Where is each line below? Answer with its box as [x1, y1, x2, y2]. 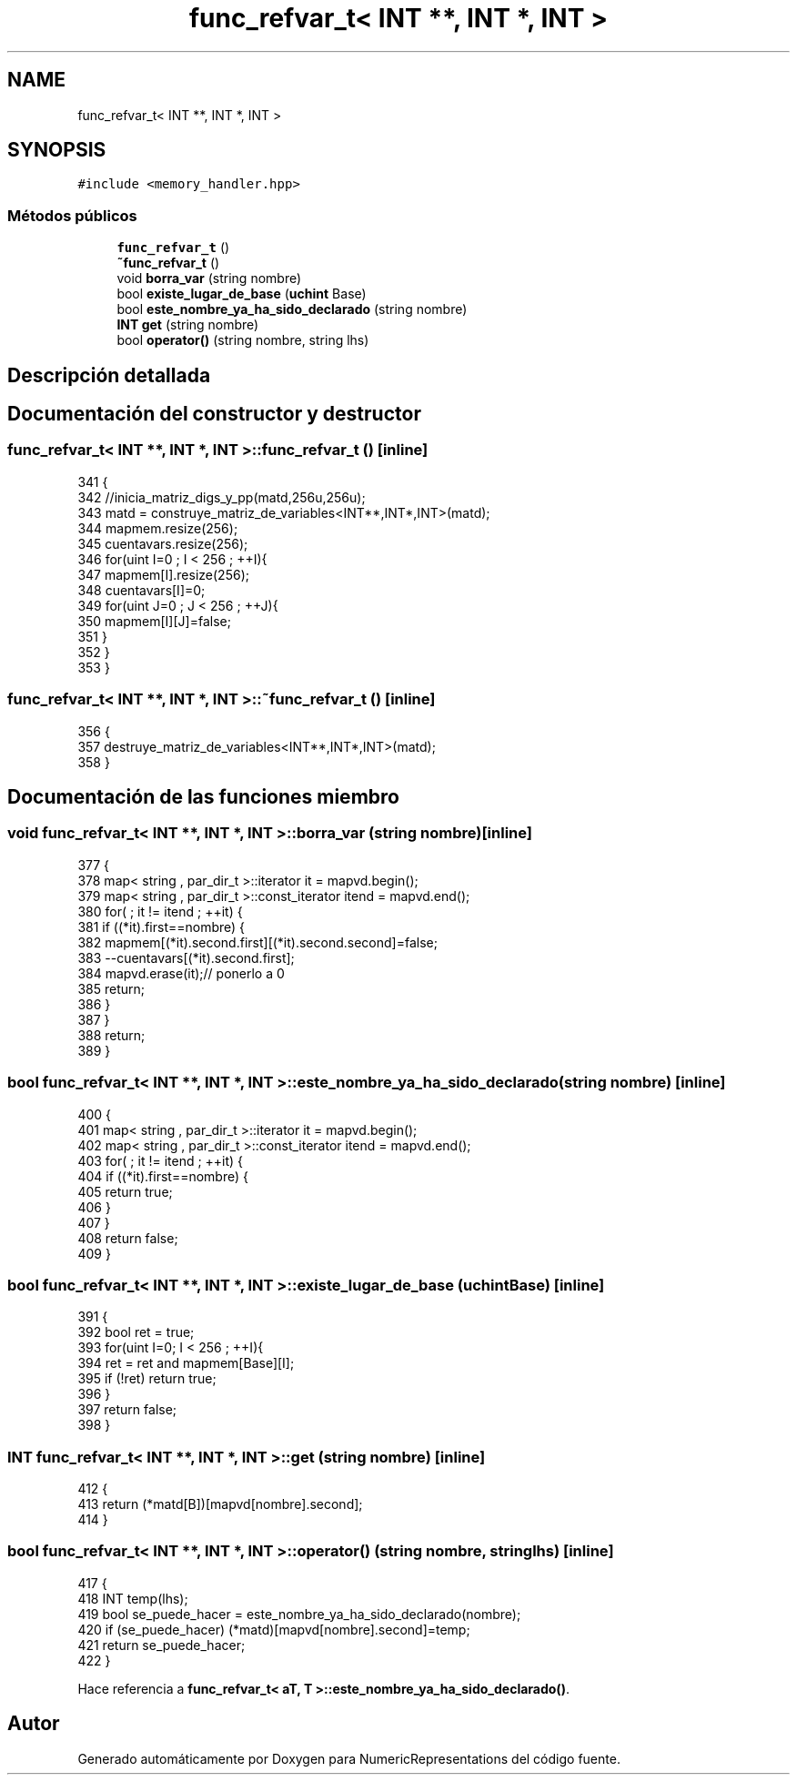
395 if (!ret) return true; [77, 1371, 217, 1387]
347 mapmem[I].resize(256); [77, 566, 249, 582]
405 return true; [77, 1183, 173, 1200]
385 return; [77, 980, 145, 997]
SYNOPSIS [7, 138, 106, 162]
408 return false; [77, 1230, 178, 1246]
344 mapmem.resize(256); [77, 520, 238, 536]
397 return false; [77, 1402, 177, 1418]
